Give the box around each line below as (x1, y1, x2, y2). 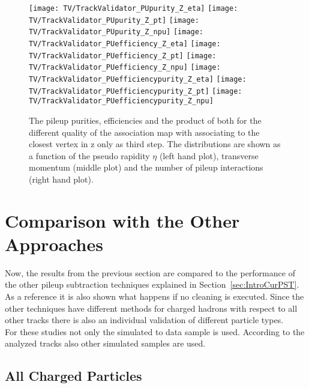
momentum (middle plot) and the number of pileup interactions (29, 161, 263, 174)
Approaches (5, 231, 103, 256)
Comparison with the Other (5, 208, 240, 232)
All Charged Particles (5, 366, 142, 385)
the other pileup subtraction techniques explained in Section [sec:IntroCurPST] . (5, 278, 299, 291)
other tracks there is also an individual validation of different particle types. (5, 314, 284, 326)
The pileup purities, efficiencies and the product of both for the (29, 114, 262, 126)
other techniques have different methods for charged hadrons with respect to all (5, 302, 298, 314)
